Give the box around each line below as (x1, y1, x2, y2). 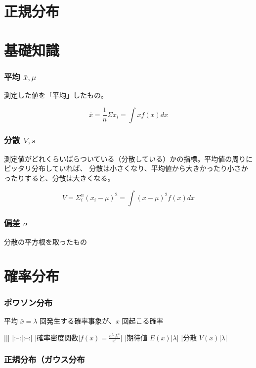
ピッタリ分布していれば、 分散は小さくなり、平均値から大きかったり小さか (4, 163, 248, 173)
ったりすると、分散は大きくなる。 (4, 172, 115, 183)
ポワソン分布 (4, 296, 53, 308)
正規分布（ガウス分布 (4, 353, 85, 366)
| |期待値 (120, 332, 148, 342)
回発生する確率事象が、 (40, 315, 116, 326)
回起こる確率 (122, 315, 164, 326)
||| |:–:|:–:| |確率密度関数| (4, 332, 81, 342)
